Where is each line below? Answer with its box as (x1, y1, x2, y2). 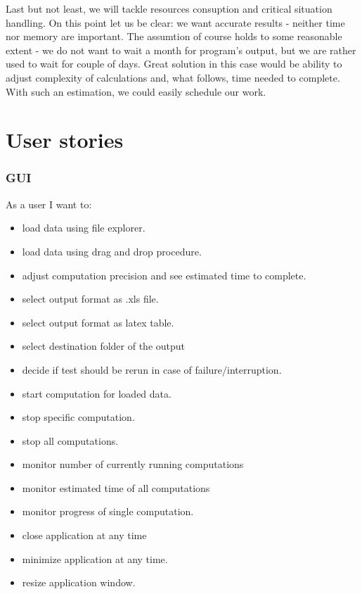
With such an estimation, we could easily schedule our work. (6, 84, 266, 99)
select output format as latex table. (22, 315, 174, 329)
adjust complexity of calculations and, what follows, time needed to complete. (6, 70, 340, 84)
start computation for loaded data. (22, 386, 172, 400)
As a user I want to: (6, 196, 92, 211)
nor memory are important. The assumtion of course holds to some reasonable (6, 29, 342, 44)
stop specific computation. (22, 410, 135, 424)
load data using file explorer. (22, 220, 146, 235)
